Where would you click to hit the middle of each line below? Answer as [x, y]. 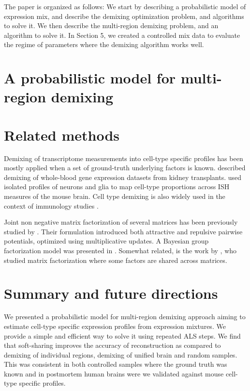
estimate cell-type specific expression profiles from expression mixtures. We [115, 326]
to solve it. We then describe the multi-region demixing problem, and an [111, 25]
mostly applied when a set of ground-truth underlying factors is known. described [125, 168]
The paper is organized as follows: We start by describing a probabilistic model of [125, 6]
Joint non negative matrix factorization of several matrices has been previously [121, 222]
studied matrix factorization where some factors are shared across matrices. [116, 260]
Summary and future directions [111, 293]
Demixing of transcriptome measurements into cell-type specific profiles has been [124, 158]
